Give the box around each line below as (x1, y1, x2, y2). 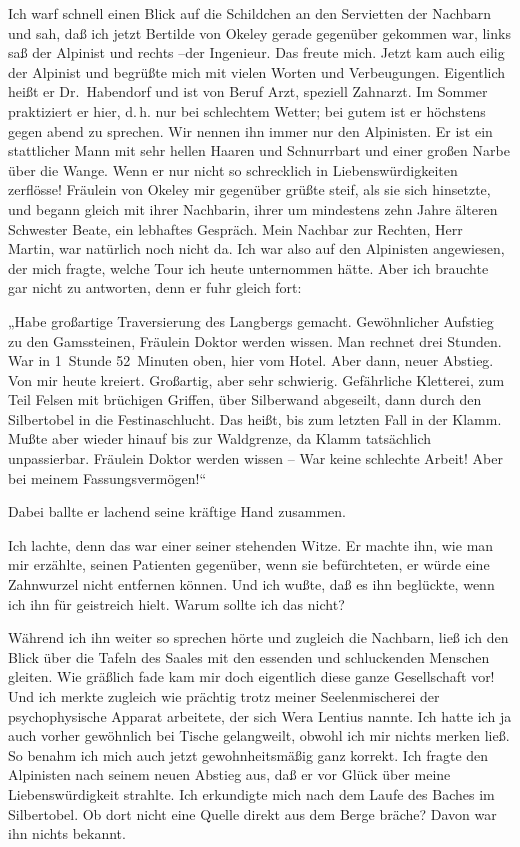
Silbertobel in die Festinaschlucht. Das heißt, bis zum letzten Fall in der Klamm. (8, 408, 502, 429)
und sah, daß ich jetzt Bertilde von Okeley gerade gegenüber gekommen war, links (8, 22, 511, 43)
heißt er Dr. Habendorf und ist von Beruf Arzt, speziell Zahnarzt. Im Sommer (8, 81, 488, 102)
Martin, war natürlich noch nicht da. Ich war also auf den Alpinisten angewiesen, (8, 238, 505, 259)
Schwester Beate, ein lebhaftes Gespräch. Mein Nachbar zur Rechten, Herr (8, 218, 463, 239)
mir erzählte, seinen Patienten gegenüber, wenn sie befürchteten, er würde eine (8, 554, 490, 575)
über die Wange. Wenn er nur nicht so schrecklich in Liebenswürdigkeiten (8, 159, 458, 180)
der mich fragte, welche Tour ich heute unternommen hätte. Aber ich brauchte (8, 257, 489, 278)
